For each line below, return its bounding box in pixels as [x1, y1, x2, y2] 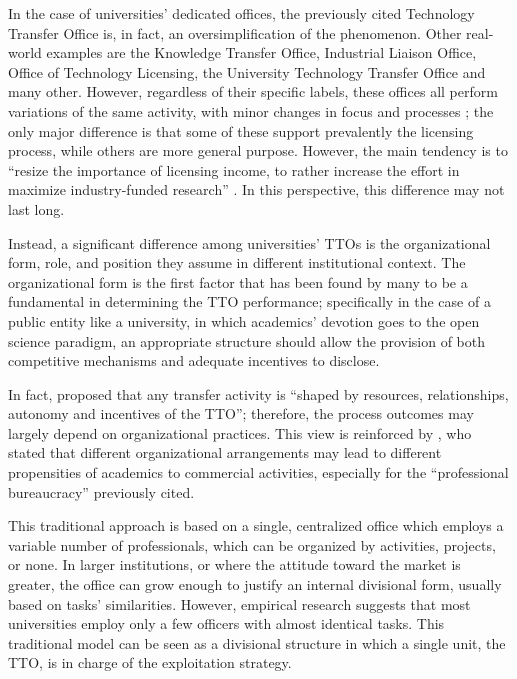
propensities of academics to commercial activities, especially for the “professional [8, 462, 509, 483]
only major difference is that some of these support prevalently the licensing [8, 120, 474, 141]
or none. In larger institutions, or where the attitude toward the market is [8, 554, 461, 575]
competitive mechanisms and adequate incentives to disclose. [8, 350, 380, 371]
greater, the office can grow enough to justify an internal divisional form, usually [8, 574, 502, 595]
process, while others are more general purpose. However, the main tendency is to [8, 140, 508, 161]
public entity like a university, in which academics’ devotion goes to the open [8, 310, 480, 331]
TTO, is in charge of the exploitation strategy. [8, 652, 292, 673]
